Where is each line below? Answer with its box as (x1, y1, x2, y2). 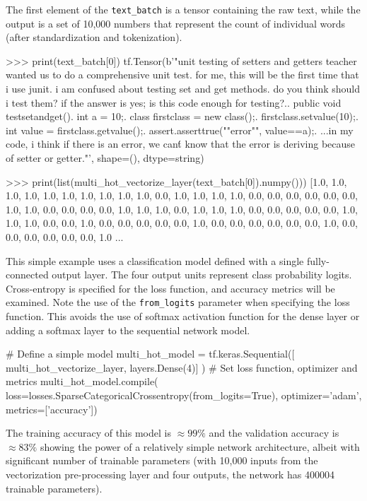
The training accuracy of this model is (6, 425, 171, 440)
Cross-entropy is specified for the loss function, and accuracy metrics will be (6, 281, 335, 295)
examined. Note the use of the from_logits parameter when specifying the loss (6, 295, 350, 310)
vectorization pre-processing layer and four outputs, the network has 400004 (6, 466, 334, 481)
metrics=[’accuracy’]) (6, 401, 98, 416)
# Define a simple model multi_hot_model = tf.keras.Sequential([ (6, 346, 295, 361)
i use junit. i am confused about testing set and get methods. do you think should (6, 81, 360, 96)
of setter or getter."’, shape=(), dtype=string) (6, 151, 204, 165)
